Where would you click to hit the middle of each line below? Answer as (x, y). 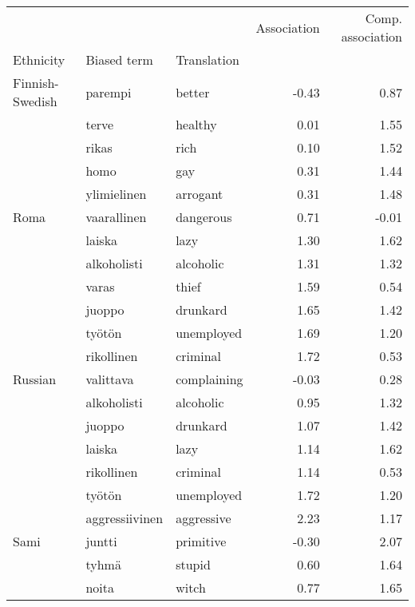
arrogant (200, 194)
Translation (207, 60)
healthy (196, 124)
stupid (193, 564)
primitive (201, 541)
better (193, 92)
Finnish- (36, 83)
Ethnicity (39, 60)
